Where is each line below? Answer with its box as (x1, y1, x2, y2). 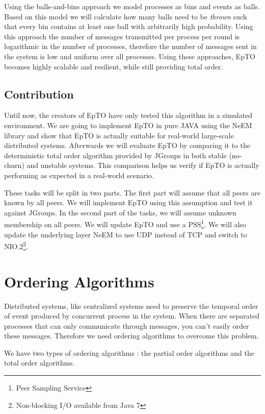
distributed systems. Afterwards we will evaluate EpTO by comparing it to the (4, 140, 250, 151)
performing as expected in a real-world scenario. (4, 169, 154, 180)
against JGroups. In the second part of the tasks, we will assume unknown (4, 207, 236, 217)
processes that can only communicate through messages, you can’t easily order (4, 320, 249, 331)
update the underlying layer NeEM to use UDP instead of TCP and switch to (4, 229, 247, 239)
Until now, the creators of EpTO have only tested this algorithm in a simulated (4, 110, 253, 120)
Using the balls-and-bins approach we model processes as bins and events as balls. (4, 1, 260, 11)
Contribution (4, 86, 74, 102)
